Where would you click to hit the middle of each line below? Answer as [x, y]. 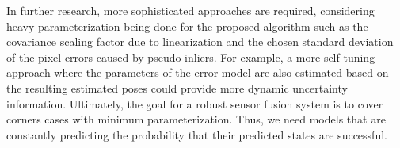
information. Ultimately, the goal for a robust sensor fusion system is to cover [195, 103]
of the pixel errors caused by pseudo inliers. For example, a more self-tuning [191, 57]
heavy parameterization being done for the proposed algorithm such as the [187, 26]
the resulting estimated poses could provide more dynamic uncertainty [177, 87]
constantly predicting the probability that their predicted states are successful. [197, 134]
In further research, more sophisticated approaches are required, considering [190, 10]
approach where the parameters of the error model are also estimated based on [198, 72]
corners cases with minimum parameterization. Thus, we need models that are [196, 119]
